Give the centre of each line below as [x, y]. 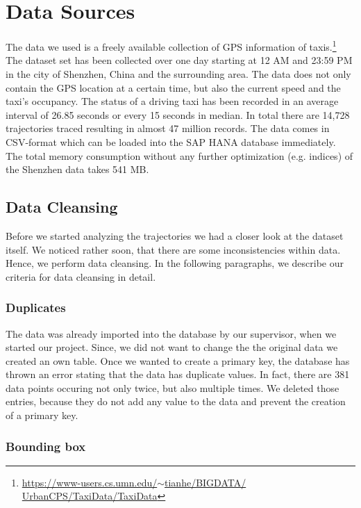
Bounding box [46, 446]
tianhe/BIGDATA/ [205, 482]
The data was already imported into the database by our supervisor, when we [171, 333]
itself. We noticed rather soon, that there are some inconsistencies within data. [173, 249]
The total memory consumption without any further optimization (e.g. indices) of [179, 155]
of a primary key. [42, 415]
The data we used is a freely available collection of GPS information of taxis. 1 [171, 46]
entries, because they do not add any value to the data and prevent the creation [176, 401]
